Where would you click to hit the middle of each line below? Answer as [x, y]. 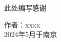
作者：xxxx [22, 24]
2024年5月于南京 [30, 34]
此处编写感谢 [25, 7]
